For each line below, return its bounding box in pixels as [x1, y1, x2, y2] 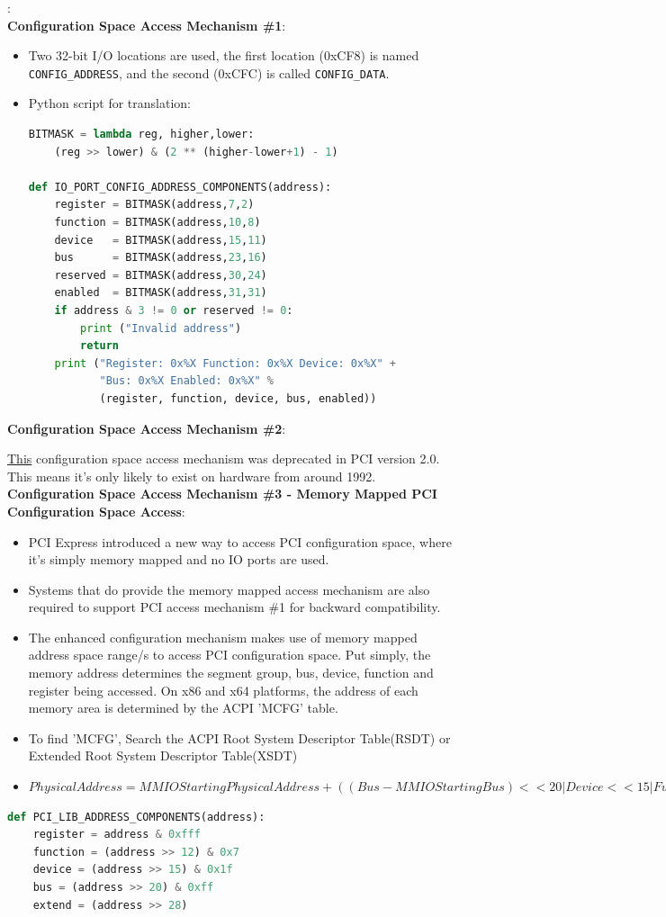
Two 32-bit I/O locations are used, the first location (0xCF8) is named [28, 46, 419, 65]
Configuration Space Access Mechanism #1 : [7, 15, 286, 34]
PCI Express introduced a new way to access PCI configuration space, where [28, 532, 452, 551]
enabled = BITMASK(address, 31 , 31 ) [54, 286, 267, 300]
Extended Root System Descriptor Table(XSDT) [28, 746, 298, 765]
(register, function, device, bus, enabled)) [99, 391, 377, 405]
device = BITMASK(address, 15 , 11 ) [54, 233, 267, 247]
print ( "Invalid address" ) [80, 321, 242, 335]
